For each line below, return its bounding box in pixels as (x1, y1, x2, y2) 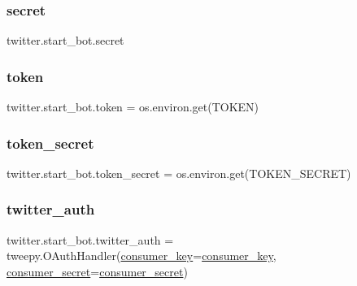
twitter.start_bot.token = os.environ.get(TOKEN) (7, 98, 259, 115)
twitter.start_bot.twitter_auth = (7, 231, 174, 248)
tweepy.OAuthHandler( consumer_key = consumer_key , (7, 247, 276, 264)
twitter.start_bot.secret (7, 32, 124, 49)
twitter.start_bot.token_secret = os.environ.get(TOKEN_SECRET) (7, 164, 351, 181)
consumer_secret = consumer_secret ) (7, 262, 188, 279)
